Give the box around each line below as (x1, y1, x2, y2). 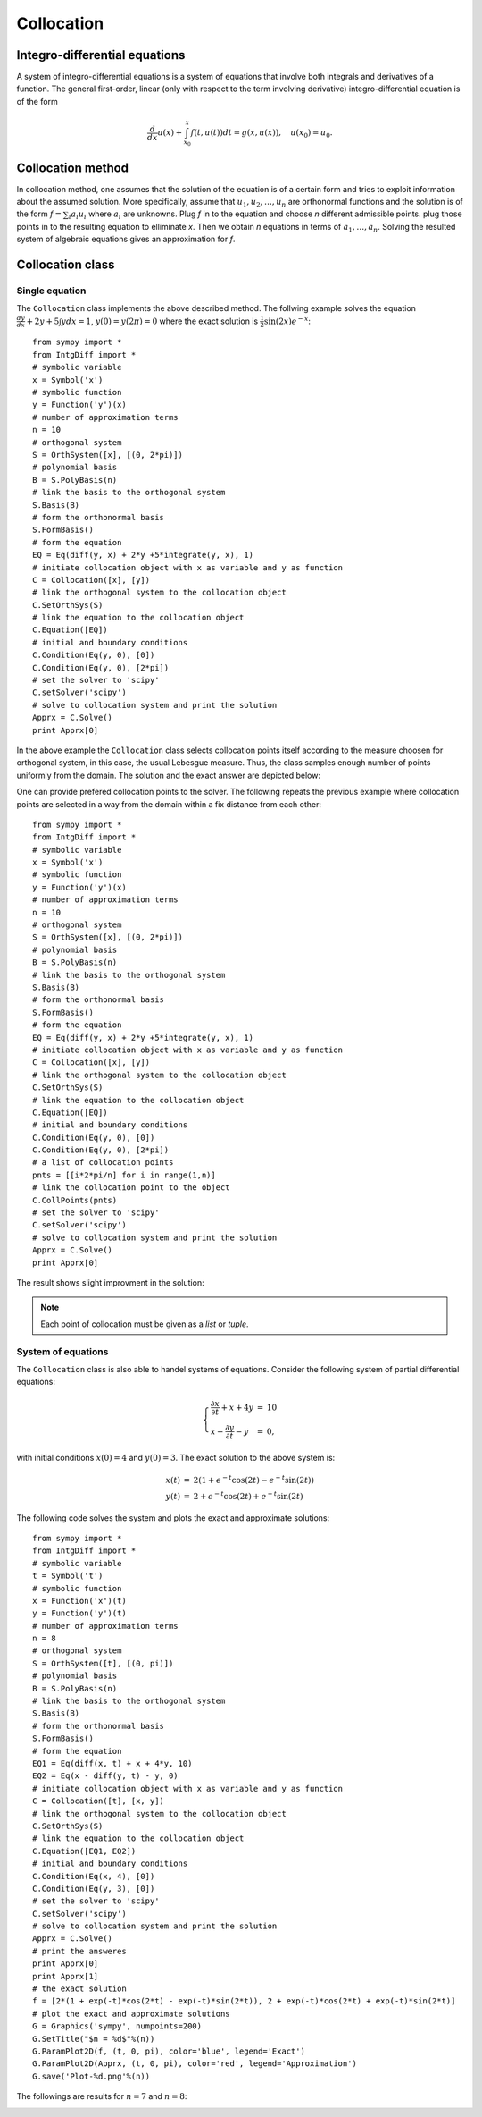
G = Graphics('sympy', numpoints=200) (32, 2021, 203, 2031)
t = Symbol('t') (32, 1571, 104, 1581)
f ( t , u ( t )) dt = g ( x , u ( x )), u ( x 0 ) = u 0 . (190, 128, 333, 139)
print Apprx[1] (32, 1971, 99, 1981)
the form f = (16, 208, 62, 219)
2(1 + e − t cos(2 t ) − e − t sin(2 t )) (193, 1473, 314, 1486)
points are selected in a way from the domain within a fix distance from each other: (16, 798, 321, 809)
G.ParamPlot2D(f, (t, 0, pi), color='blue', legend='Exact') (32, 2045, 305, 2056)
